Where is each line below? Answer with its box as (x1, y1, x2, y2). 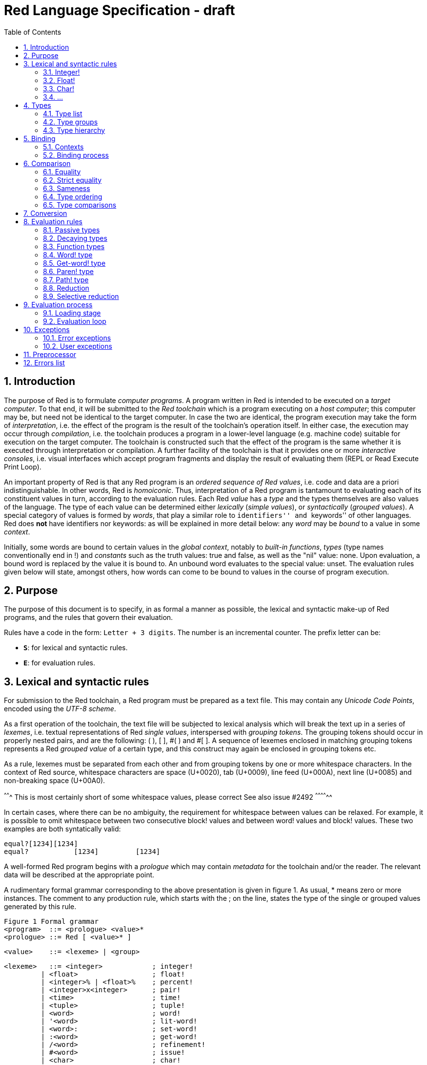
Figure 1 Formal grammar (4, 917, 99, 925)
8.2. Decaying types (43, 234, 107, 242)
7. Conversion (23, 209, 67, 217)
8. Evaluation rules (23, 217, 82, 226)
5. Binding (23, 134, 56, 143)
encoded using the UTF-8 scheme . (4, 704, 116, 713)
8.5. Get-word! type (43, 258, 106, 267)
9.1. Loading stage (43, 308, 101, 317)
